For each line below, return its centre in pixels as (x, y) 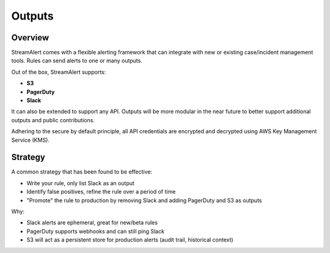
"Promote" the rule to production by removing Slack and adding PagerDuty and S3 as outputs (144, 200)
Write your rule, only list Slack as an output (80, 183)
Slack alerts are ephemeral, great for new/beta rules (92, 222)
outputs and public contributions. (53, 120)
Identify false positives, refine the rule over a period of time (101, 192)
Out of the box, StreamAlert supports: (59, 72)
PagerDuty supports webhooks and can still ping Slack (96, 231)
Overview (30, 38)
